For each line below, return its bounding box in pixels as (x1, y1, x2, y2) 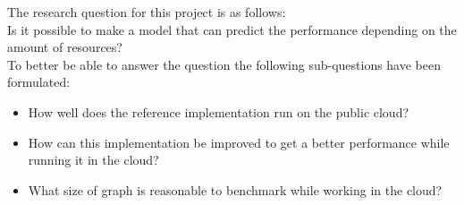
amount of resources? (7, 38, 122, 56)
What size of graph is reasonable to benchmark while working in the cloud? (28, 180, 443, 199)
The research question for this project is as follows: (7, 3, 286, 21)
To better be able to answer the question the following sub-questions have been (7, 55, 442, 73)
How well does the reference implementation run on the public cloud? (28, 102, 409, 121)
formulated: (7, 73, 71, 91)
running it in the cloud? (28, 150, 159, 169)
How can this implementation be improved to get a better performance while (28, 132, 450, 151)
